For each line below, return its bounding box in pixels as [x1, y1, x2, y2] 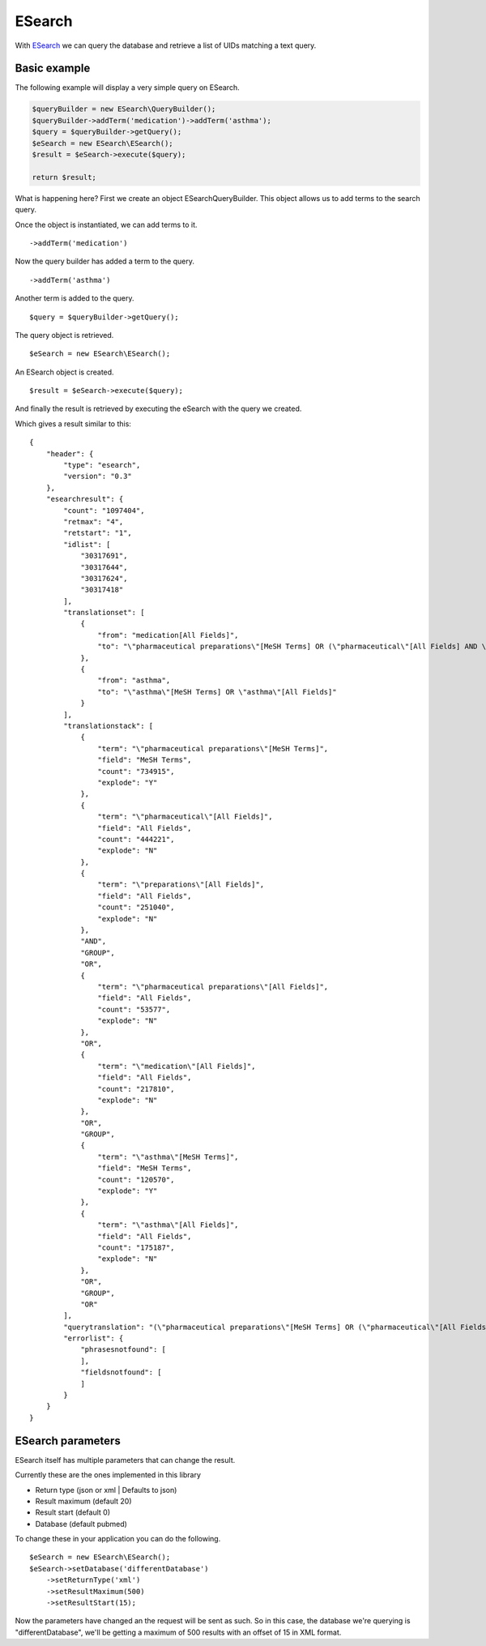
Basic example [15, 62, 91, 75]
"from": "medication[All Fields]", [97, 631, 239, 639]
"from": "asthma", [97, 676, 171, 685]
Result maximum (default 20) [35, 1496, 133, 1506]
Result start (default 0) [35, 1507, 111, 1517]
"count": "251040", [97, 903, 175, 912]
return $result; [32, 173, 97, 182]
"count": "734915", [97, 767, 175, 776]
